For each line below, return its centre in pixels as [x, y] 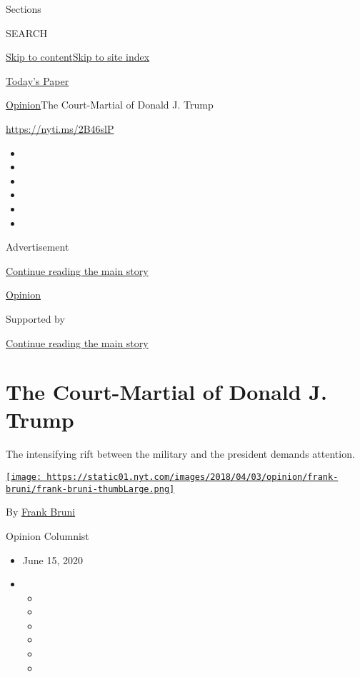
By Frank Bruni [41, 512]
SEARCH [27, 32]
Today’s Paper [37, 80]
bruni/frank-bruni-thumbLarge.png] [90, 489]
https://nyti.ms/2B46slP [60, 128]
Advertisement [37, 247]
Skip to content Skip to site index [78, 57]
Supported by [35, 318]
